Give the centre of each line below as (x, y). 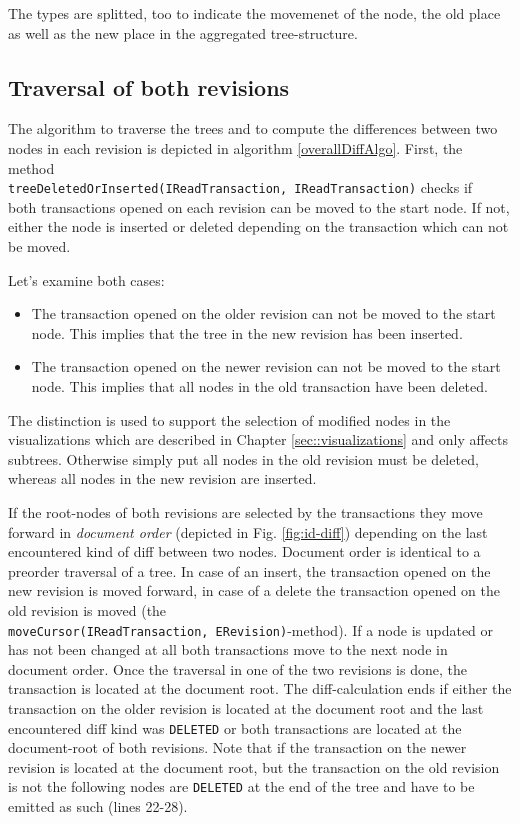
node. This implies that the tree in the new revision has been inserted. (247, 332)
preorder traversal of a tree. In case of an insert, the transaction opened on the (249, 570)
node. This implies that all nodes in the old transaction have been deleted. (259, 385)
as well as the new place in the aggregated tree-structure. (183, 32)
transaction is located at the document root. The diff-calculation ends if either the (260, 688)
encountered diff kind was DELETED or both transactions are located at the (235, 727)
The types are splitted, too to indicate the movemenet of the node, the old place (254, 13)
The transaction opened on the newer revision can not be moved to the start (266, 366)
